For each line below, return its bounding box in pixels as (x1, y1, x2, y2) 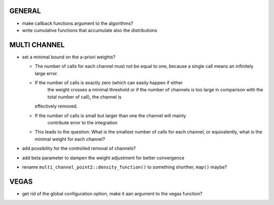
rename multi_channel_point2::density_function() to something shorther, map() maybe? (22, 164, 227, 170)
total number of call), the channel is (47, 94, 122, 100)
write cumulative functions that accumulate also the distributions (22, 27, 157, 33)
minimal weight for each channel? (35, 136, 106, 142)
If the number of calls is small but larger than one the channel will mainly (35, 112, 186, 119)
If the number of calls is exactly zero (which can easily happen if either (35, 79, 183, 86)
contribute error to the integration (47, 119, 118, 125)
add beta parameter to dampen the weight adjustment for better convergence (22, 155, 185, 161)
